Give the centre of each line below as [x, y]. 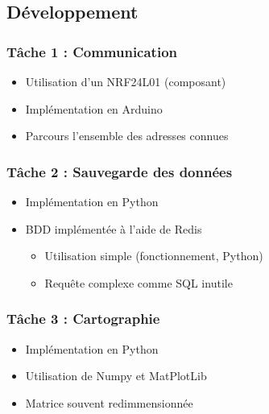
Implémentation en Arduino [94, 108]
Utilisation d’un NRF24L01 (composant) [126, 81]
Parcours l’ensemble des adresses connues [127, 136]
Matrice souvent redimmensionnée [109, 402]
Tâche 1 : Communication [92, 51]
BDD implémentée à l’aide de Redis [114, 228]
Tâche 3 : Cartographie [83, 319]
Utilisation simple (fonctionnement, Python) [154, 256]
